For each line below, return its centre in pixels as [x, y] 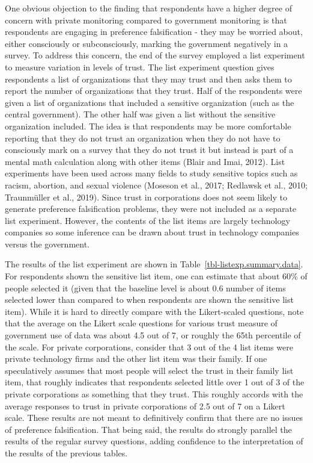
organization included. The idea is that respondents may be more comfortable [148, 126]
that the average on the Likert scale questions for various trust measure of [141, 323]
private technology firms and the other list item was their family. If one [136, 359]
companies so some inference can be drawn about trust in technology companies [152, 232]
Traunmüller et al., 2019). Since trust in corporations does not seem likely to [146, 197]
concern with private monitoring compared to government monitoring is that [146, 20]
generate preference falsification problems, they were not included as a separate [151, 209]
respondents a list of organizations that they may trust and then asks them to [148, 79]
